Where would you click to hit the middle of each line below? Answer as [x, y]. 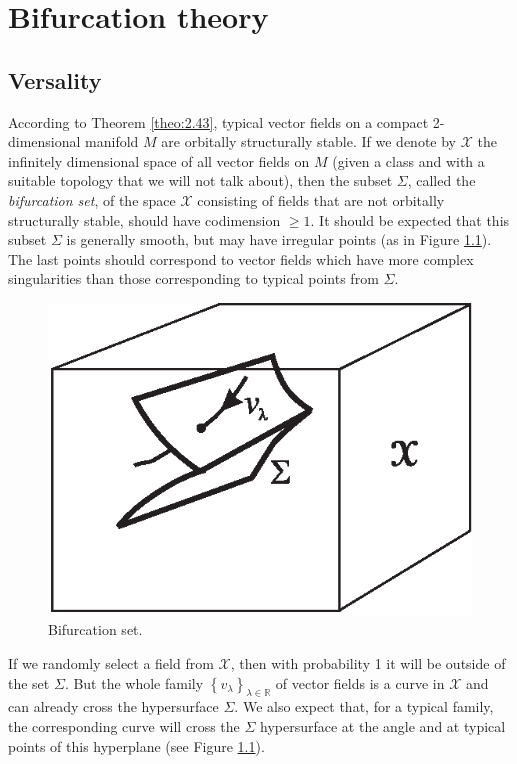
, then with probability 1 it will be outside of [368, 663]
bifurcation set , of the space [92, 199]
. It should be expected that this [410, 219]
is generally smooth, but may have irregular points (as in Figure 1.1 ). [279, 239]
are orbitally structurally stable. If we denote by [309, 141]
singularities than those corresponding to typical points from [193, 278]
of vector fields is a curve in [360, 682]
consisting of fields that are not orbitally [321, 199]
